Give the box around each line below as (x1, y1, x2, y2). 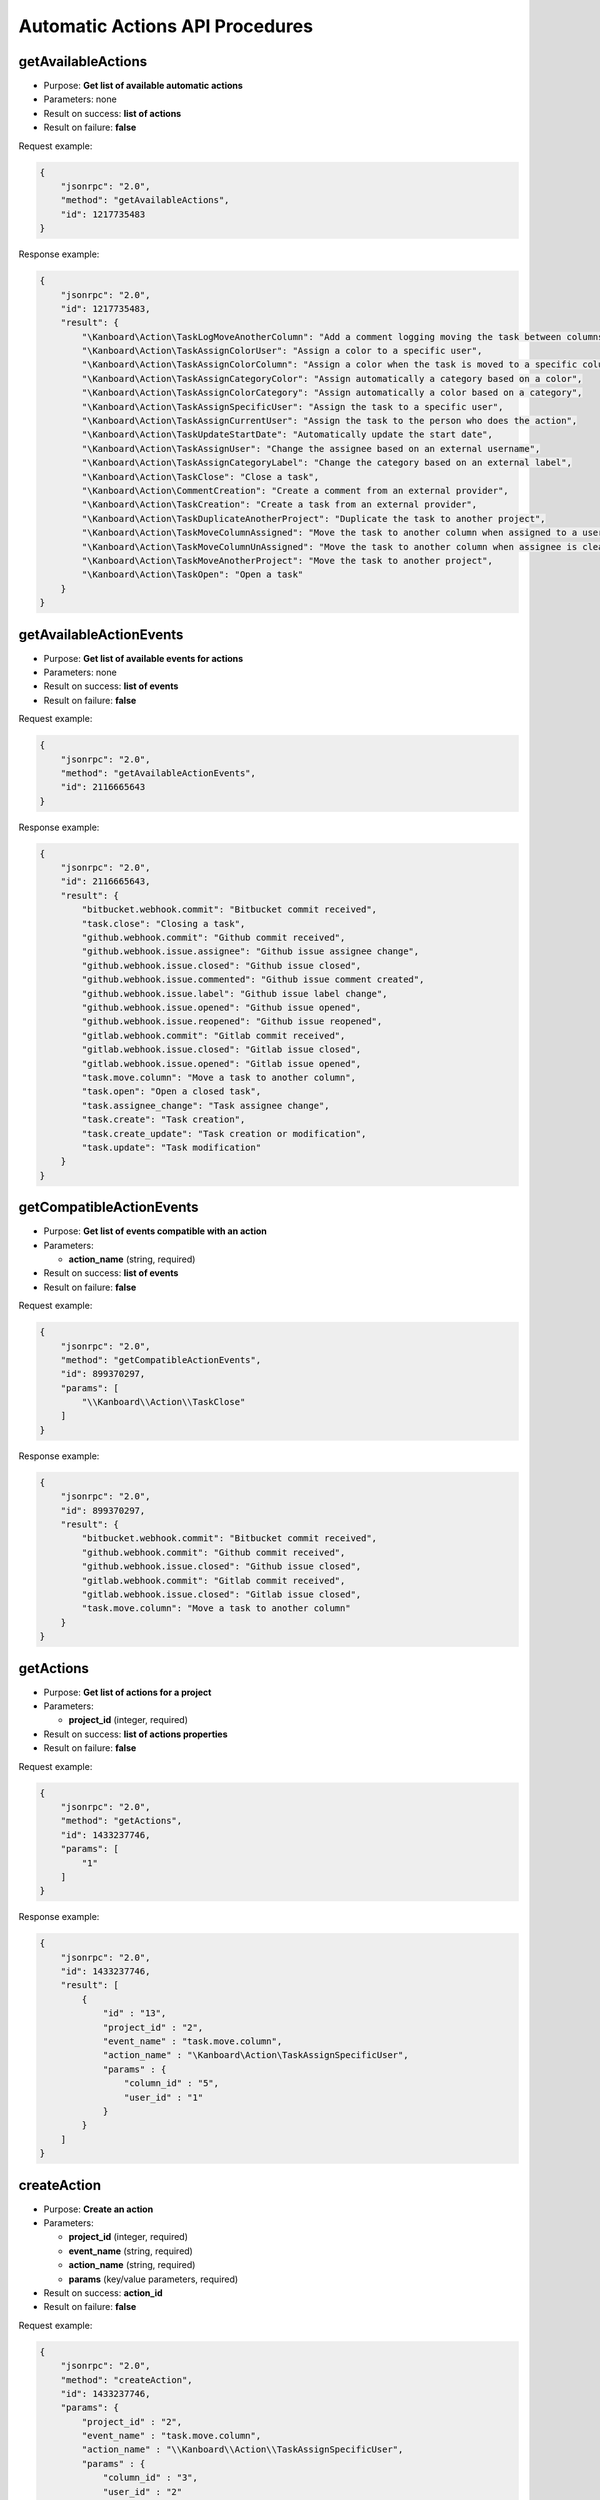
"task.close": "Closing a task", (81, 918, 246, 929)
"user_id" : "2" (102, 2486, 183, 2497)
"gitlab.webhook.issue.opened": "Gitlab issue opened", (81, 1058, 362, 1069)
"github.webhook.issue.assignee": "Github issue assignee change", (81, 946, 420, 957)
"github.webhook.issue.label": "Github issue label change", (81, 988, 388, 999)
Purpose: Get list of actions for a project (43, 1686, 212, 1698)
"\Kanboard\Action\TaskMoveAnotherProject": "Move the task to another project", (81, 555, 494, 566)
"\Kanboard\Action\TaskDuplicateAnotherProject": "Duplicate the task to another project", (81, 513, 546, 524)
